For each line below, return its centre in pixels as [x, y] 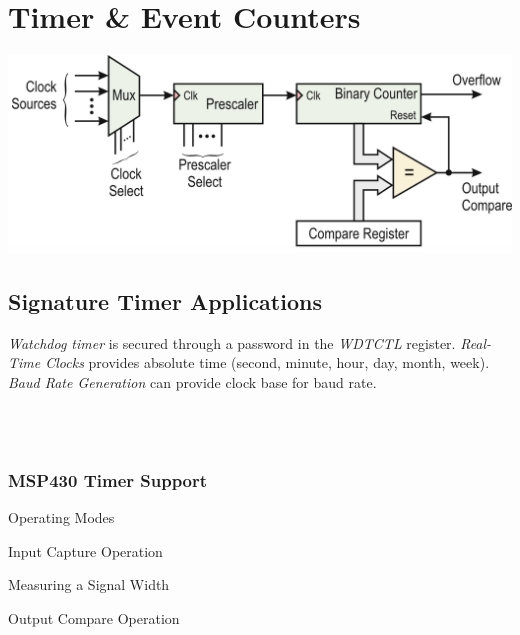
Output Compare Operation [94, 617]
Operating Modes [61, 516]
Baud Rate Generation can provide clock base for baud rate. [192, 381]
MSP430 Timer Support [108, 479]
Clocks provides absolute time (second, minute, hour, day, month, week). [267, 362]
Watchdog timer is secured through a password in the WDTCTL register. [232, 342]
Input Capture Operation [85, 550]
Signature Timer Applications [165, 300]
